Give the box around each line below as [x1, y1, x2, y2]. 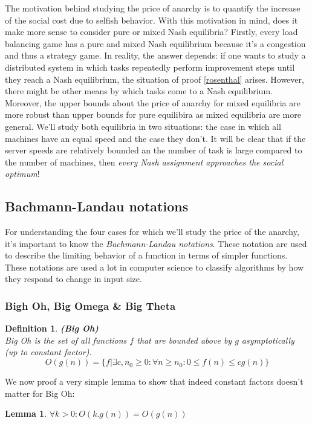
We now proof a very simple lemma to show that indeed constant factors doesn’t [5, 375, 304, 388]
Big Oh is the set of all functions [5, 333, 127, 346]
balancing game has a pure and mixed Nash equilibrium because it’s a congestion [5, 37, 306, 50]
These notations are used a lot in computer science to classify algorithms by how [5, 260, 304, 273]
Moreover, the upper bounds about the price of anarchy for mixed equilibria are [5, 96, 301, 109]
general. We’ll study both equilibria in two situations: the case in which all [5, 120, 281, 132]
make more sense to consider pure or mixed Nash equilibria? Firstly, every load [5, 25, 298, 38]
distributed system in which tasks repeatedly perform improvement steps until [5, 60, 295, 73]
